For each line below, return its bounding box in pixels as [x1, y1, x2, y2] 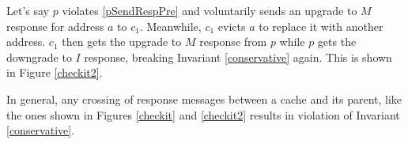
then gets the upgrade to [62, 33, 182, 50]
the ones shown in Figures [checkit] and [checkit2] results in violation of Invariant [6, 106, 400, 123]
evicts [217, 17, 246, 34]
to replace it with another [259, 17, 383, 34]
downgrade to [6, 48, 72, 65]
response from [199, 33, 267, 50]
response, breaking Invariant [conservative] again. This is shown [84, 48, 392, 65]
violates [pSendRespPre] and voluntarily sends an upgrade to [62, 2, 357, 18]
